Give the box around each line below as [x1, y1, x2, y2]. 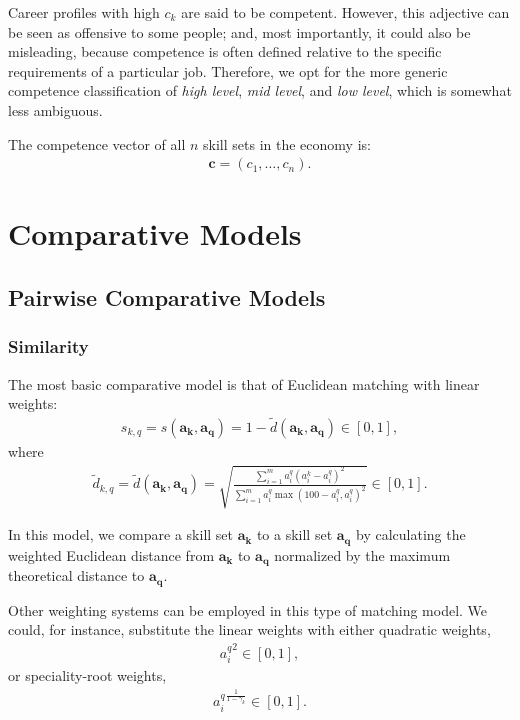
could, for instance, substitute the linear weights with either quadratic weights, [8, 619, 491, 640]
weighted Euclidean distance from [8, 544, 215, 565]
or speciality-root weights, [8, 665, 167, 686]
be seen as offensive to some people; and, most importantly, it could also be [8, 21, 471, 42]
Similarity [8, 334, 89, 359]
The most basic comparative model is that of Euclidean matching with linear [8, 373, 480, 394]
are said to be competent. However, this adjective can [181, 2, 510, 22]
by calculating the [355, 524, 466, 545]
